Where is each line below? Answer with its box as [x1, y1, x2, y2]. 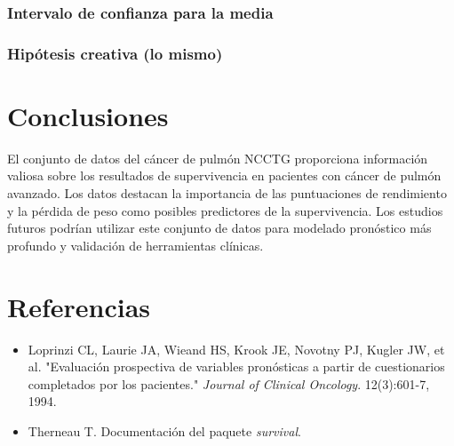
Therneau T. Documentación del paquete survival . [28, 421, 301, 440]
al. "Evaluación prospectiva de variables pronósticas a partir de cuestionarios [28, 357, 445, 376]
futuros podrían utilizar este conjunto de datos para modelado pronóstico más [7, 219, 432, 237]
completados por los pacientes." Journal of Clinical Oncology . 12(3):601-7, [28, 374, 430, 393]
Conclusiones [7, 97, 169, 133]
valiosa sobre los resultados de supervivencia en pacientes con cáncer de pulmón [7, 166, 442, 185]
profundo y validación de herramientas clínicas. [7, 235, 264, 254]
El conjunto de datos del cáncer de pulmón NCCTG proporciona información [7, 148, 428, 167]
